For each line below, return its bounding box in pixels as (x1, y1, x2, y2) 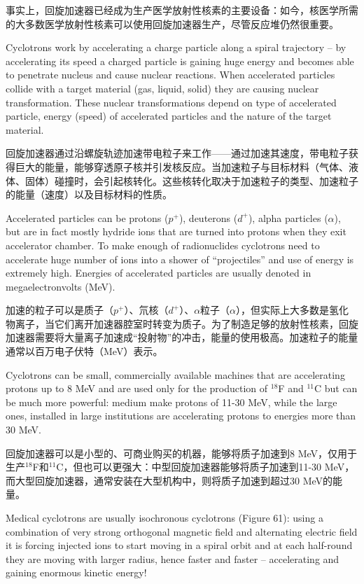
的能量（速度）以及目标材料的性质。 (6, 187, 172, 202)
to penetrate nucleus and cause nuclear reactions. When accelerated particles (6, 67, 335, 82)
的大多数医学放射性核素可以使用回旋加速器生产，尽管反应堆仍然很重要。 (6, 16, 339, 31)
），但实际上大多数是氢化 (236, 303, 349, 317)
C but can (314, 381, 358, 396)
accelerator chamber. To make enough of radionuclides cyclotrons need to (6, 237, 320, 252)
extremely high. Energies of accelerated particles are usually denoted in (6, 265, 311, 280)
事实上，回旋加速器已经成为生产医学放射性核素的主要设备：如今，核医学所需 (6, 3, 358, 17)
